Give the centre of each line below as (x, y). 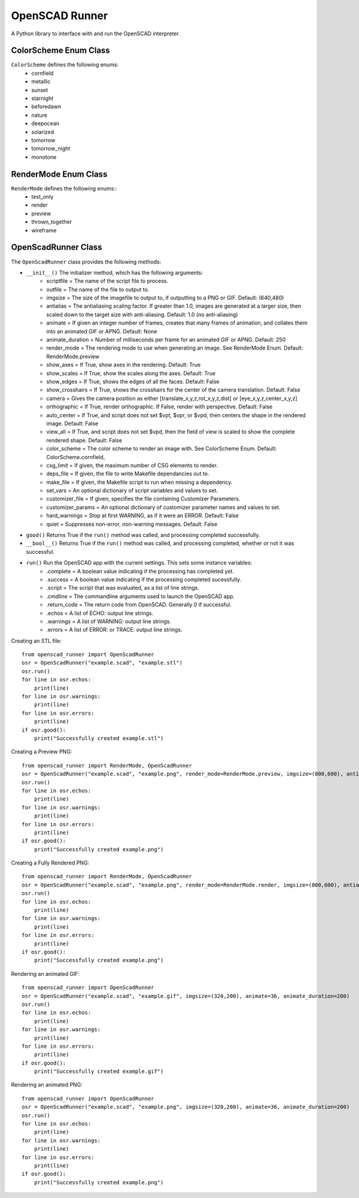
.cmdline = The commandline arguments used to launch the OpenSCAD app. (141, 596)
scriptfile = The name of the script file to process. (107, 281)
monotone (44, 157)
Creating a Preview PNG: (42, 752)
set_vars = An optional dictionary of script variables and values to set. (132, 490)
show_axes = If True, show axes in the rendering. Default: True (124, 365)
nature (39, 115)
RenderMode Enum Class (59, 174)
